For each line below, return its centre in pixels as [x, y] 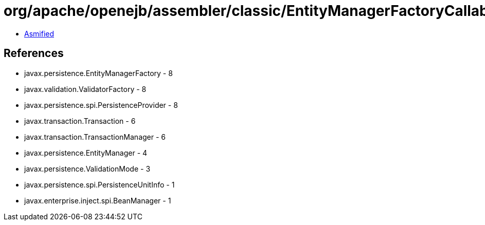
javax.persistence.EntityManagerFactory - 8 [98, 73]
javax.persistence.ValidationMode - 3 [87, 168]
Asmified [39, 33]
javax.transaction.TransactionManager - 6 [95, 137]
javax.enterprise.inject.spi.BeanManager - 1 [98, 200]
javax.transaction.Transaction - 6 [80, 121]
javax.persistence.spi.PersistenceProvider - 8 [101, 105]
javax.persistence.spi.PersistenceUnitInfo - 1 [100, 184]
